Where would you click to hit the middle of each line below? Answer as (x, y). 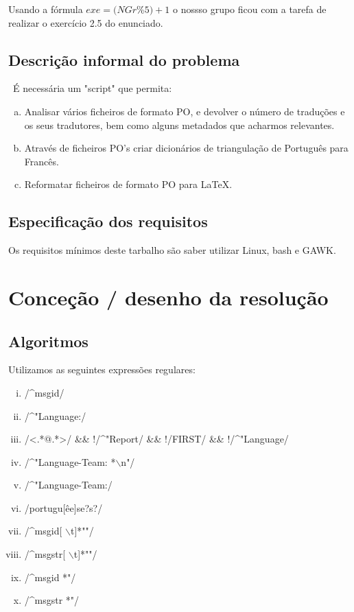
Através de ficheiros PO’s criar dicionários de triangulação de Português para (186, 148)
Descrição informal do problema (124, 59)
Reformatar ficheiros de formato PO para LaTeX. (128, 184)
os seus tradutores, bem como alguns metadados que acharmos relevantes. (179, 125)
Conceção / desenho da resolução (168, 297)
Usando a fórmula (46, 9)
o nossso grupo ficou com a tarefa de (249, 9)
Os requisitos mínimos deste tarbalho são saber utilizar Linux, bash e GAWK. (172, 250)
